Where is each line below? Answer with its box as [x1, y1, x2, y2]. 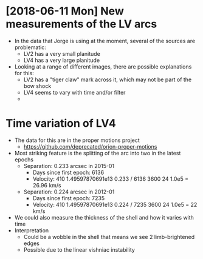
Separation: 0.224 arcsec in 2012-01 [23, 188, 115, 195]
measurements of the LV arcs [5, 17, 157, 31]
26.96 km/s [32, 181, 61, 189]
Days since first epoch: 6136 [32, 169, 105, 176]
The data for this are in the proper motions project [14, 136, 140, 144]
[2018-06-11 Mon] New [5, 4, 124, 18]
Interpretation [14, 226, 49, 234]
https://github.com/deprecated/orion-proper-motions [23, 143, 157, 150]
